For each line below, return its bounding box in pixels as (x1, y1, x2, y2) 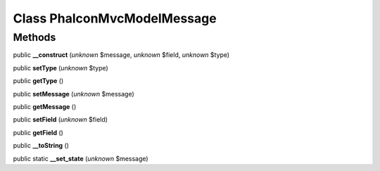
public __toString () (13, 141, 70, 150)
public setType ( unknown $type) (13, 63, 108, 72)
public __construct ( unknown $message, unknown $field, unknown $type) (13, 51, 230, 59)
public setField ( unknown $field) (13, 115, 108, 124)
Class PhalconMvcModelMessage (13, 11, 217, 26)
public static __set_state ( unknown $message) (13, 154, 148, 163)
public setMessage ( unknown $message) (13, 89, 135, 98)
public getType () (13, 77, 64, 85)
